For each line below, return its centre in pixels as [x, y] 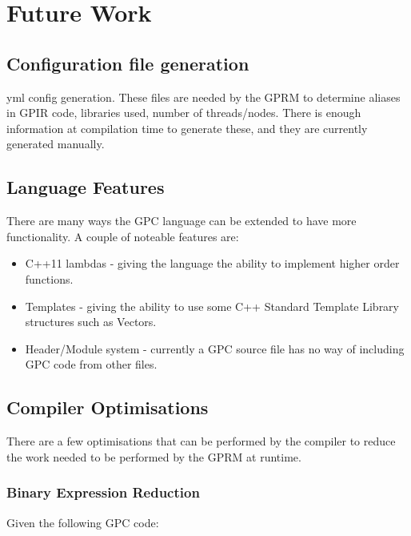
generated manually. [56, 144]
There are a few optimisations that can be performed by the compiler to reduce [201, 441]
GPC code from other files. [91, 364]
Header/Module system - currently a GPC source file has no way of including [215, 348]
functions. [49, 278]
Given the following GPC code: [83, 522]
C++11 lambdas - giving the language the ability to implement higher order [212, 263]
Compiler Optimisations [108, 407]
